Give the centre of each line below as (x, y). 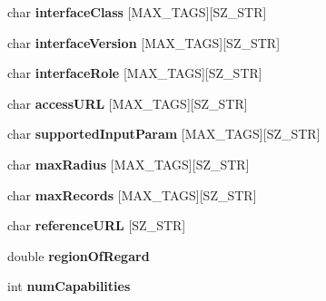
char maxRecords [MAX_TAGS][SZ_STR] (132, 194)
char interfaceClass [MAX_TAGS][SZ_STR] (137, 12)
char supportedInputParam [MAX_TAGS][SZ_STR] (164, 134)
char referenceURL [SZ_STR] (97, 225)
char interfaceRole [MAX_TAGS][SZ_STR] (135, 73)
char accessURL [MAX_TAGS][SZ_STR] (128, 103)
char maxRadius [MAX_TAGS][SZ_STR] (128, 164)
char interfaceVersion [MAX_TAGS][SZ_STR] (144, 42)
